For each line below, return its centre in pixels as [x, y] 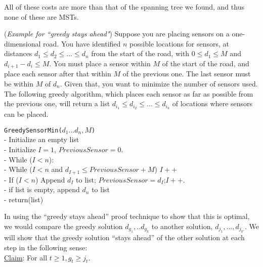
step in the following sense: [46, 247]
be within [19, 84]
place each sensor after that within [58, 74]
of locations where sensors [212, 103]
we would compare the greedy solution [63, 226]
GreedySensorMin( [33, 130]
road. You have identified [82, 43]
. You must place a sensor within [100, 63]
